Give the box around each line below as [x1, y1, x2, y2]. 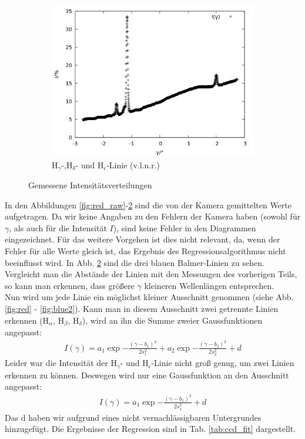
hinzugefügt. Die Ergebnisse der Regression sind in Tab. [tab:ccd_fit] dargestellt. [5, 423, 296, 435]
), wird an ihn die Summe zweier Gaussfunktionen [82, 314, 263, 326]
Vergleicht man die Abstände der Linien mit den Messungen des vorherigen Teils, [5, 268, 297, 280]
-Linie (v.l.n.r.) [106, 158, 160, 171]
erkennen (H [5, 314, 49, 326]
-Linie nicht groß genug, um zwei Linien [151, 357, 294, 369]
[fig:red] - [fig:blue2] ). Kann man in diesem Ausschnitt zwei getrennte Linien [5, 302, 279, 314]
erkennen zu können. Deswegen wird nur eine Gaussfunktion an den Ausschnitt [5, 368, 289, 381]
